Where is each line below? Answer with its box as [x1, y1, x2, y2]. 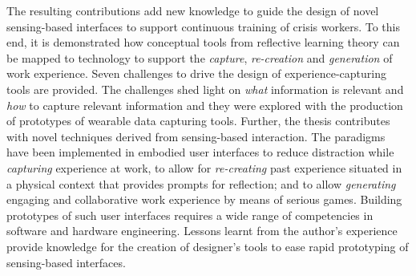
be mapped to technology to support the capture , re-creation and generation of [6, 49, 393, 66]
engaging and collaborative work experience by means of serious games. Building [6, 191, 402, 208]
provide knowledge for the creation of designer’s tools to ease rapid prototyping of [6, 237, 409, 254]
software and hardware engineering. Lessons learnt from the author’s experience [6, 222, 398, 239]
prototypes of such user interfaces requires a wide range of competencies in [6, 206, 374, 223]
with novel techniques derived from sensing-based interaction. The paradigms [6, 128, 386, 144]
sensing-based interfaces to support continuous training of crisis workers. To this [6, 18, 401, 34]
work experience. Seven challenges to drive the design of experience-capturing [6, 65, 386, 82]
